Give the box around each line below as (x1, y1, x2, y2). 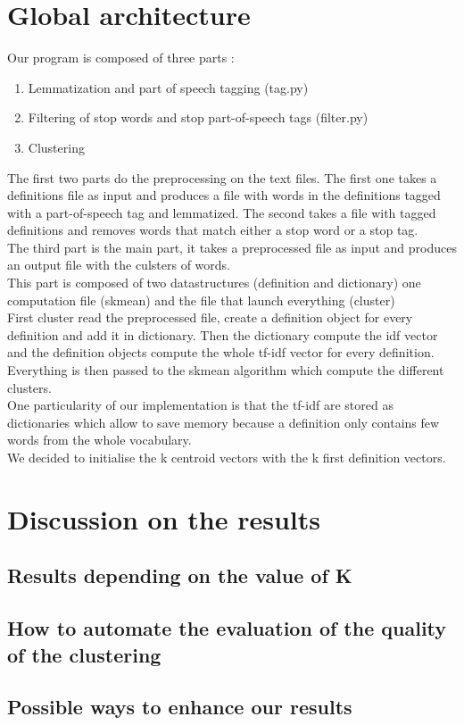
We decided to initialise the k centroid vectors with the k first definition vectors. (7, 448, 446, 466)
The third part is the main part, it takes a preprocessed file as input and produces (7, 237, 457, 256)
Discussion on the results (7, 500, 321, 537)
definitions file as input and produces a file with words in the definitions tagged (7, 186, 441, 204)
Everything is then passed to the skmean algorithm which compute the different (7, 361, 444, 379)
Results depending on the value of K (7, 562, 352, 589)
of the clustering (7, 640, 162, 668)
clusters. (7, 378, 52, 396)
